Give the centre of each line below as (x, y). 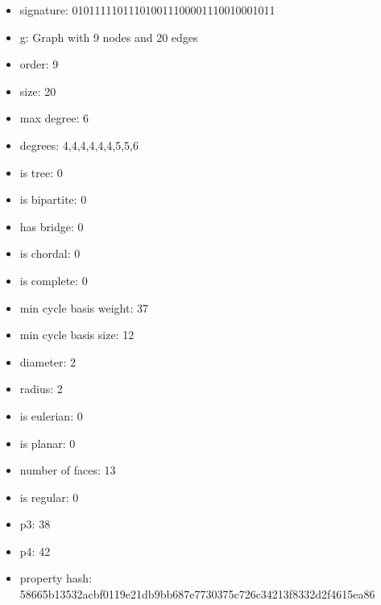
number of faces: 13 (68, 470)
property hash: (56, 578)
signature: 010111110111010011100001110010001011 (147, 10)
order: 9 (39, 64)
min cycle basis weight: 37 (84, 307)
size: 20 (38, 91)
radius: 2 (41, 389)
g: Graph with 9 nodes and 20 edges (109, 37)
